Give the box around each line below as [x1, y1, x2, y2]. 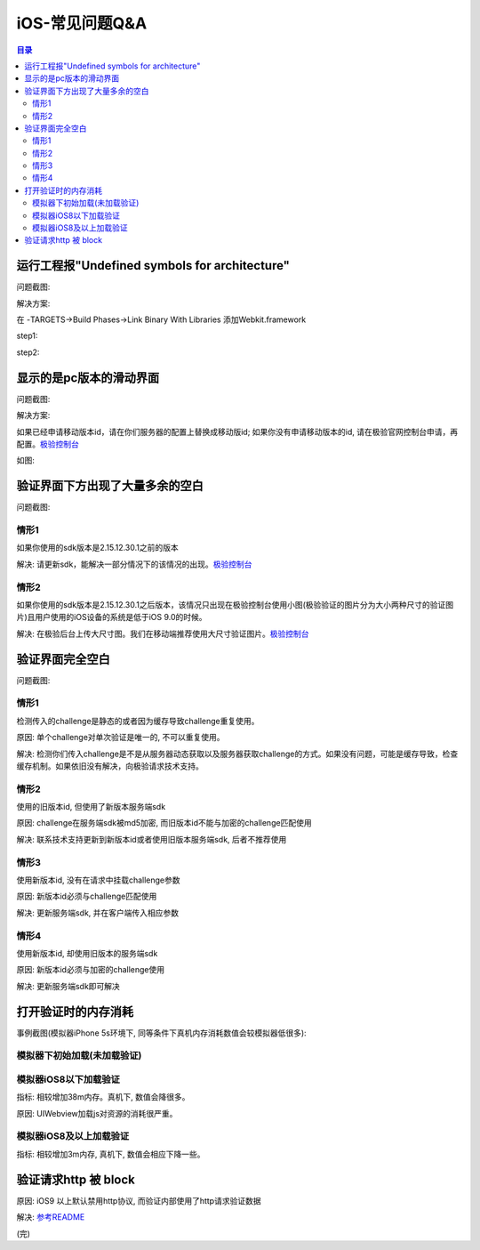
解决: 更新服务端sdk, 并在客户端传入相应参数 [16, 907, 180, 918]
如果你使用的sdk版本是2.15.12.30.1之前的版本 [16, 543, 179, 553]
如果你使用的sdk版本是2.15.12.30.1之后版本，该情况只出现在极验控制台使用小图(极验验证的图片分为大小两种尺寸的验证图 [16, 599, 454, 609]
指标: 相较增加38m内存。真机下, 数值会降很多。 [16, 1092, 190, 1102]
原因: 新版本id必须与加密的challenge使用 [16, 964, 165, 975]
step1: [16, 330, 38, 342]
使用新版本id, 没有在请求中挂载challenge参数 [16, 875, 181, 885]
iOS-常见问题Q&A [16, 13, 148, 33]
